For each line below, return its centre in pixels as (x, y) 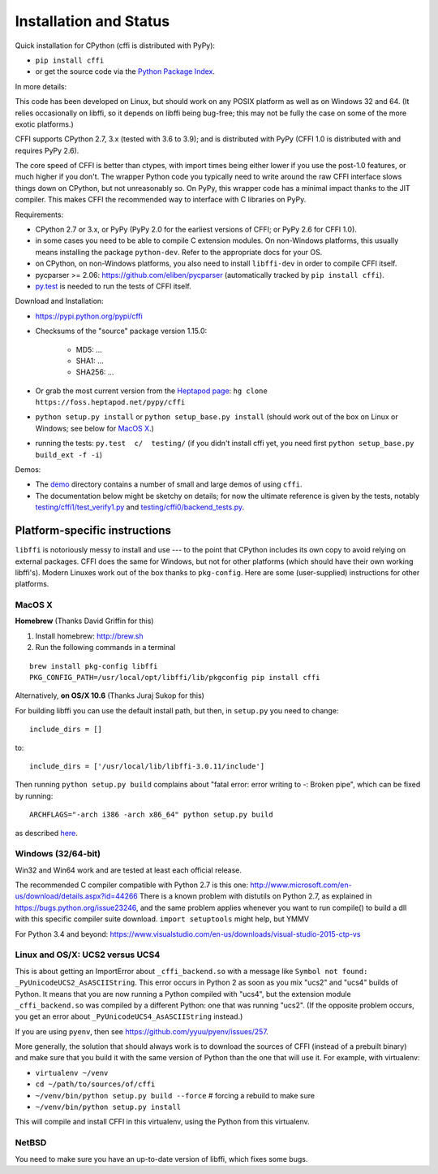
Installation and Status (92, 21)
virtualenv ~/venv (72, 1073)
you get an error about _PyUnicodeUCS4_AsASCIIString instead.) (129, 1016)
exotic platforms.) (44, 124)
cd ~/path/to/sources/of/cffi (95, 1084)
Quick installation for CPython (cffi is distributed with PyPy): (115, 45)
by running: (34, 795)
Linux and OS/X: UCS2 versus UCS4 (88, 955)
